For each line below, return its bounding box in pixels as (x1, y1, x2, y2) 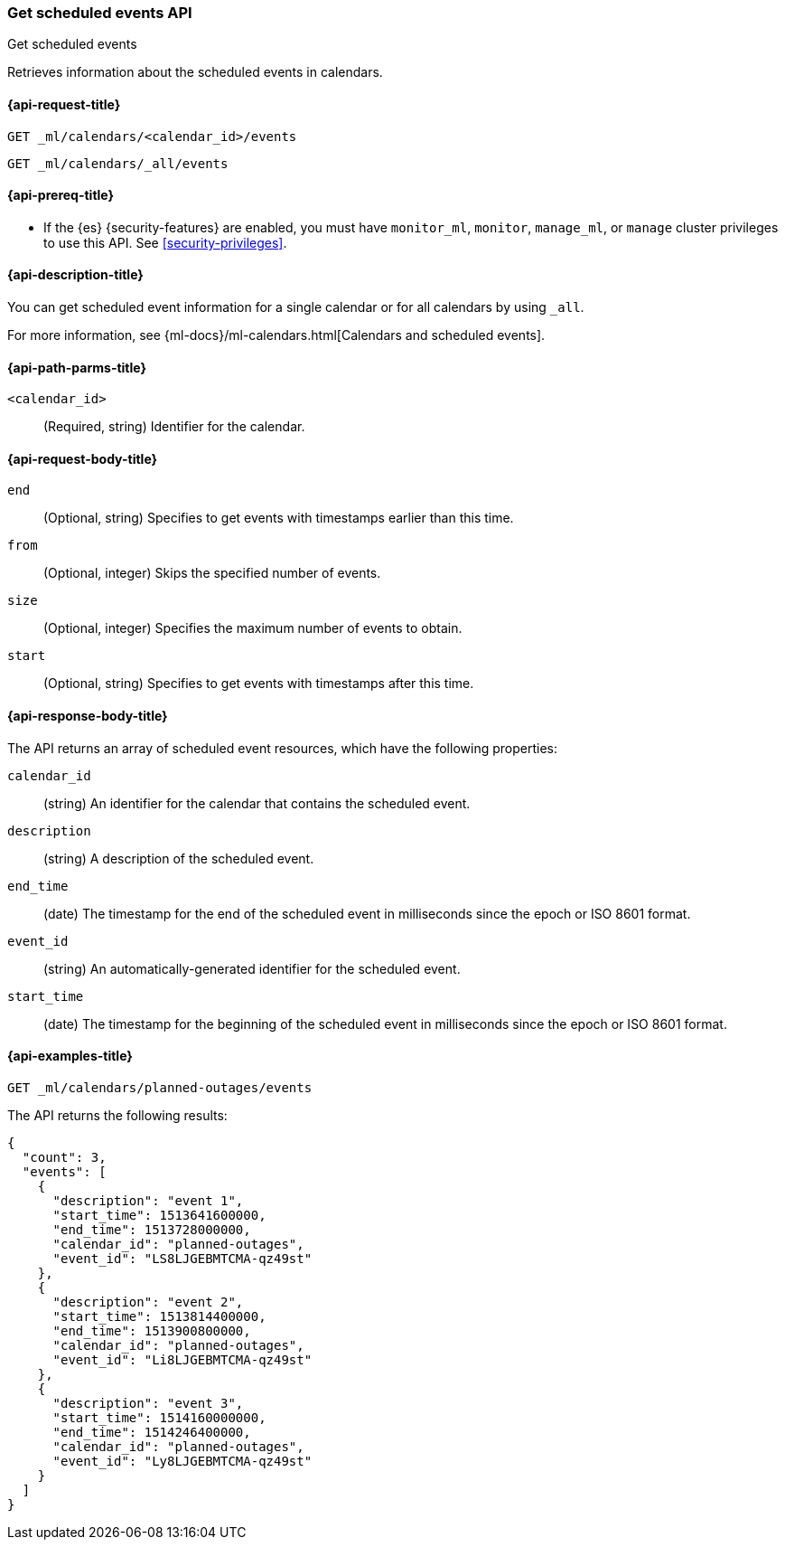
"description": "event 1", (52, 1193, 244, 1208)
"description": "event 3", (52, 1395, 244, 1410)
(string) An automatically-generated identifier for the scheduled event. (43, 960, 461, 976)
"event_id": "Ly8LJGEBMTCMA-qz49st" (52, 1453, 313, 1468)
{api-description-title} (7, 267, 144, 283)
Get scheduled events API (7, 4, 192, 22)
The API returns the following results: (7, 1107, 228, 1123)
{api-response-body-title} (7, 708, 168, 724)
